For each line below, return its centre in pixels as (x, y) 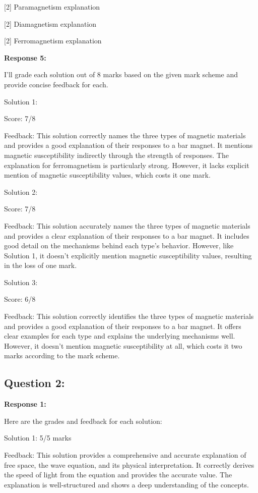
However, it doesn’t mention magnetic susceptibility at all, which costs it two (123, 345)
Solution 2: (21, 191)
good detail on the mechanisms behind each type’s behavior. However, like (119, 245)
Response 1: (25, 404)
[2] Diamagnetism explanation (50, 23)
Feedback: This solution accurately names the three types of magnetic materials (127, 225)
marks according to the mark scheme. (62, 355)
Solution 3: (21, 282)
